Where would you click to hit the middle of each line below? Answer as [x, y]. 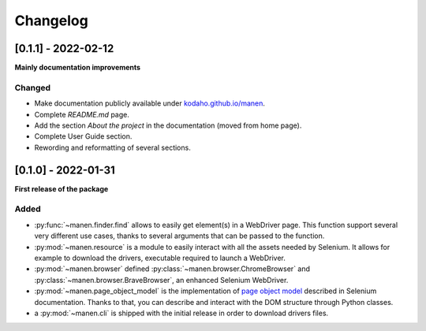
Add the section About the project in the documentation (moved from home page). [168, 125]
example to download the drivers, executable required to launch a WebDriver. [160, 258]
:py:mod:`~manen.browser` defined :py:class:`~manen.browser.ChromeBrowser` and [172, 269]
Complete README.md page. [82, 114]
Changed [33, 87]
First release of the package [62, 188]
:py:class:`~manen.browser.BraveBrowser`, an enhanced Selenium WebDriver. [161, 280]
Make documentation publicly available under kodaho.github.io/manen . [150, 103]
